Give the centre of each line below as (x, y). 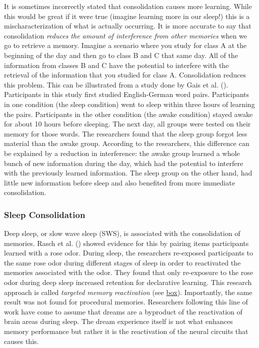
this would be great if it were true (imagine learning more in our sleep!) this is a (127, 16)
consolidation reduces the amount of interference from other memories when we (125, 35)
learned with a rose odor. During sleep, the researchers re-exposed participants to (128, 253)
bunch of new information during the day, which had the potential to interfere (124, 163)
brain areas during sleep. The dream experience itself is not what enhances (118, 321)
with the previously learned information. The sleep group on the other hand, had (128, 173)
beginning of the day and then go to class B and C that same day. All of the (121, 55)
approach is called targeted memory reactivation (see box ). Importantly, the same (128, 292)
